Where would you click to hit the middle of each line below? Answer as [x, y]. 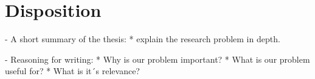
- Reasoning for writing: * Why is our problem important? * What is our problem [157, 59]
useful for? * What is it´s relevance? [72, 71]
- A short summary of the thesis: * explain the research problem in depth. [143, 39]
